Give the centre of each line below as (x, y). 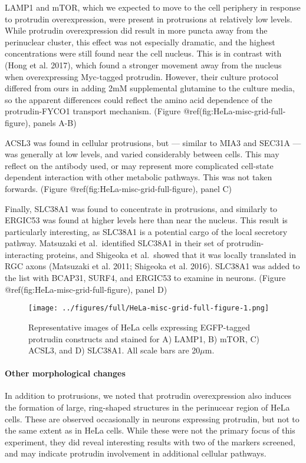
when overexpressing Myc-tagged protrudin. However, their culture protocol (142, 76)
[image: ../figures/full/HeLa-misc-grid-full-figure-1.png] (149, 308)
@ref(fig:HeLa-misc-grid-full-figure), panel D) (86, 289)
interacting (24, 254)
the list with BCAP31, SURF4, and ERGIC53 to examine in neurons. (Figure (145, 278)
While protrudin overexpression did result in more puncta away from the (136, 30)
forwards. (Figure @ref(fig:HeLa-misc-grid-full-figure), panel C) (119, 188)
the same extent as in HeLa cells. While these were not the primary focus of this (150, 430)
